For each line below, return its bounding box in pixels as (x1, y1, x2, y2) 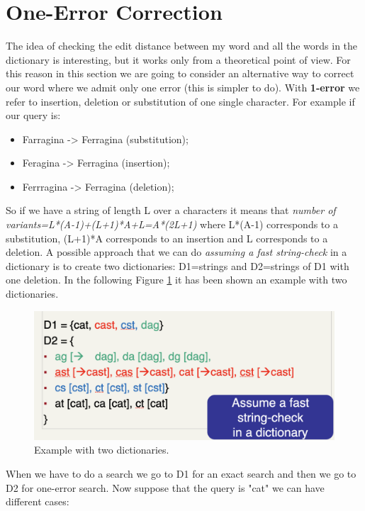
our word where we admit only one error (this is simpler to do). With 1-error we (6, 79, 360, 94)
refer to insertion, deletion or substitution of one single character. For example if (6, 94, 355, 108)
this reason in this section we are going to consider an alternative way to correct (6, 66, 354, 81)
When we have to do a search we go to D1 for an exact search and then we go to (6, 466, 356, 481)
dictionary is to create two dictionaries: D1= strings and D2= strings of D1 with (6, 258, 349, 273)
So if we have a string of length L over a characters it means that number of (6, 203, 336, 218)
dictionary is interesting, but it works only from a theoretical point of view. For (6, 52, 351, 67)
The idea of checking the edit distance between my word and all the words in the (6, 38, 358, 53)
